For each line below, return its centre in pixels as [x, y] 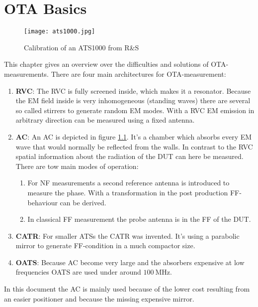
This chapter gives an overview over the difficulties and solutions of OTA [115, 64]
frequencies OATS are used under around [78, 272]
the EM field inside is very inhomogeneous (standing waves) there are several [133, 100]
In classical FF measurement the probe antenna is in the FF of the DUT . [139, 219]
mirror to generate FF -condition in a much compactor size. [105, 245]
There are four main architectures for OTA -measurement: [138, 74]
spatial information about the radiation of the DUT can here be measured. [129, 156]
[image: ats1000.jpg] [60, 32]
